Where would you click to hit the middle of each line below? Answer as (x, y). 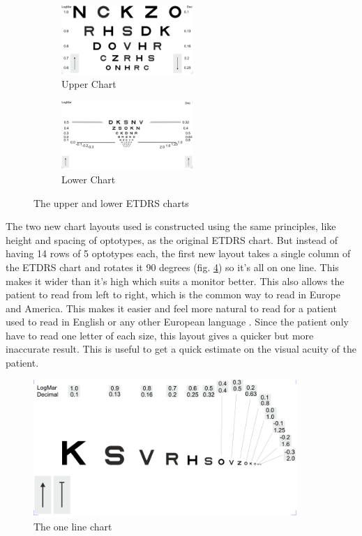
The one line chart (73, 527)
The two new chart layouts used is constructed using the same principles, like (171, 226)
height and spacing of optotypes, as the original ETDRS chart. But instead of (172, 239)
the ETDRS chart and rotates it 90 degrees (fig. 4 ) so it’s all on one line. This (172, 267)
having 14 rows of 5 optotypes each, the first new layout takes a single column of (178, 253)
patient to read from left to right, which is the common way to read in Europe (173, 294)
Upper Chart (89, 84)
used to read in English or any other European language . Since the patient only (177, 322)
